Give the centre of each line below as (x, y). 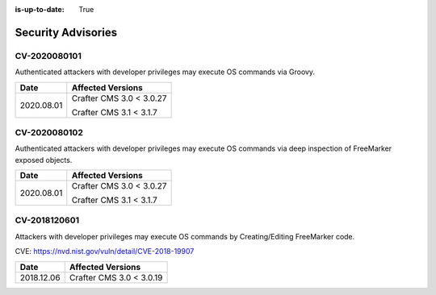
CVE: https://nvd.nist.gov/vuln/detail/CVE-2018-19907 (105, 251)
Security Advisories (66, 32)
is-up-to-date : (40, 9)
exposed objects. (44, 160)
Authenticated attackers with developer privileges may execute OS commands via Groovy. (165, 72)
